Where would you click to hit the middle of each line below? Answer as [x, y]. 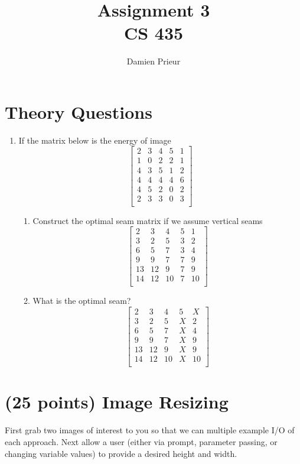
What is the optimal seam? [82, 301]
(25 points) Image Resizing [117, 402]
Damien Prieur [154, 61]
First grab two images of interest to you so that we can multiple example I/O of [150, 430]
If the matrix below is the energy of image [95, 140]
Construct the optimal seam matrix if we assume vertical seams [148, 220]
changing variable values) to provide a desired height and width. [121, 453]
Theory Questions [79, 111]
